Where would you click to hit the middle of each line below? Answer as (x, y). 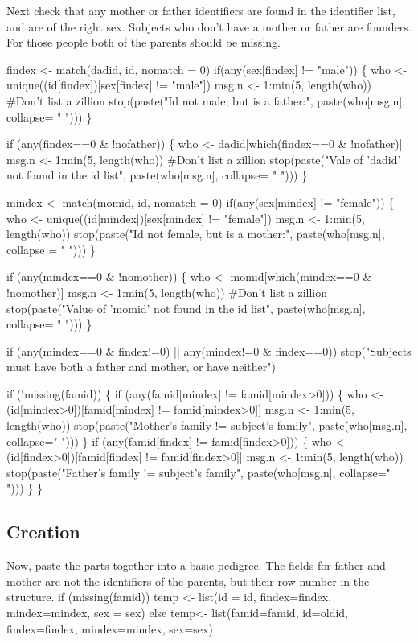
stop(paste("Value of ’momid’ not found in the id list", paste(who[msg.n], (186, 308)
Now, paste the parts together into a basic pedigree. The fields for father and (196, 565)
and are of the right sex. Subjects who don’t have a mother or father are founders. (209, 26)
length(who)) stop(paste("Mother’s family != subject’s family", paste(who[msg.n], (207, 425)
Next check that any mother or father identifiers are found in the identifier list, (201, 10)
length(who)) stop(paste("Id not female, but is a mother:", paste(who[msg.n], (196, 234)
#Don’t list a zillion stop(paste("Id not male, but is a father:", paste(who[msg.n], (206, 100)
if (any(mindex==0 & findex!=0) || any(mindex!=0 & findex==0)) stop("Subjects (209, 350)
